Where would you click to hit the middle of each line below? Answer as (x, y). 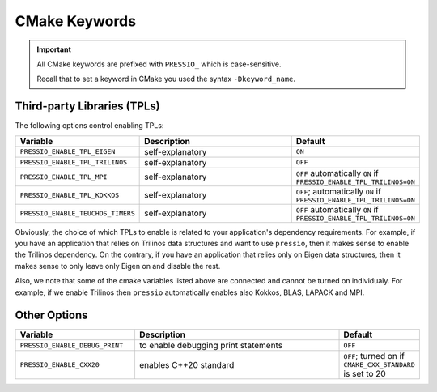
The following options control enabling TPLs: (89, 126)
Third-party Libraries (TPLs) (88, 107)
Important (54, 49)
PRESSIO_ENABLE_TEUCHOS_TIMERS (77, 213)
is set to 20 (365, 374)
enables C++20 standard (187, 364)
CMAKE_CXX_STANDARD (380, 365)
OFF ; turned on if (374, 356)
